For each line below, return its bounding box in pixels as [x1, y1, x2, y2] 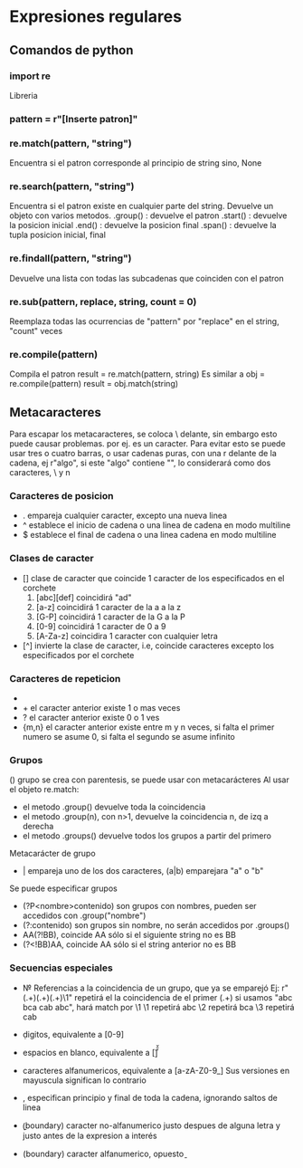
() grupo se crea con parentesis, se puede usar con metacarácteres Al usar [9, 774, 289, 785]
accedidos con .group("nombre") [22, 910, 147, 921]
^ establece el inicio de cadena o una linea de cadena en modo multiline [22, 520, 291, 531]
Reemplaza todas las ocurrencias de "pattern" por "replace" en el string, [9, 315, 279, 327]
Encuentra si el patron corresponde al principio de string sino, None [9, 158, 262, 168]
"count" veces [9, 325, 63, 336]
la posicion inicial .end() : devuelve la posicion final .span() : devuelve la [9, 220, 278, 231]
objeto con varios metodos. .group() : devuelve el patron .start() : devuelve [9, 210, 288, 221]
